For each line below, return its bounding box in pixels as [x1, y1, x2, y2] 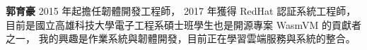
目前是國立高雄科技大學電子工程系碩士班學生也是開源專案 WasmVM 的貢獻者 [6, 17, 361, 32]
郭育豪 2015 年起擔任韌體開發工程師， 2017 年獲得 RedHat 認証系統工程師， [6, 4, 356, 18]
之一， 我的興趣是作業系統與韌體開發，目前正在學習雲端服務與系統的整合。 [6, 31, 356, 46]
